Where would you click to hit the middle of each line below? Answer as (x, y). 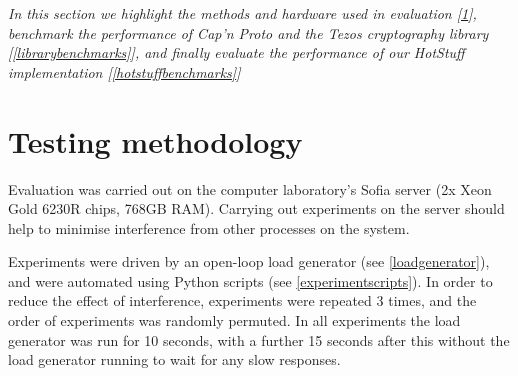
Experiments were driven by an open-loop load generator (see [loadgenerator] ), (249, 261)
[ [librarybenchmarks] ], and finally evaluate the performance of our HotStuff (236, 52)
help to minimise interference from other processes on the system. (209, 227)
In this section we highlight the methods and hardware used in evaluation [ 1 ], (242, 13)
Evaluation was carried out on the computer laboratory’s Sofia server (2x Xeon (250, 188)
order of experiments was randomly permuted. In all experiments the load (234, 320)
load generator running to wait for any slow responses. (174, 359)
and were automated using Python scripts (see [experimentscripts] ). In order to (250, 280)
